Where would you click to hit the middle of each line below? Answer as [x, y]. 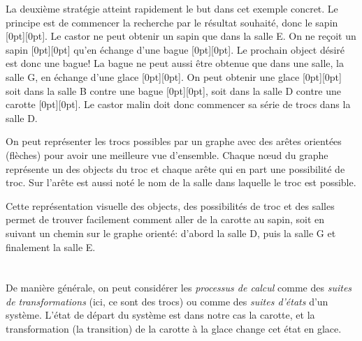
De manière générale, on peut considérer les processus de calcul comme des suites [179, 288]
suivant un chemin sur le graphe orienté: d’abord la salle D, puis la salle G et [171, 233]
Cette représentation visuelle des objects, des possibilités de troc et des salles [170, 205]
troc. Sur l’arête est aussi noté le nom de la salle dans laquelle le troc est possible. [181, 182]
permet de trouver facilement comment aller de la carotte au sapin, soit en [165, 219]
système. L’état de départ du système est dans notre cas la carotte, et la [160, 315]
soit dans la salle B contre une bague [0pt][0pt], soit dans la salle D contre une [174, 90]
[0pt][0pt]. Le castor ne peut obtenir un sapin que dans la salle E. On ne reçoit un [181, 36]
